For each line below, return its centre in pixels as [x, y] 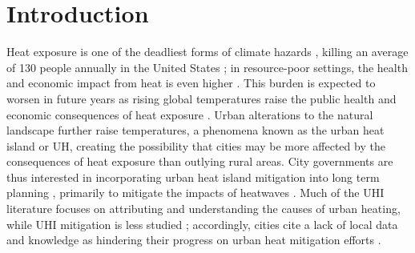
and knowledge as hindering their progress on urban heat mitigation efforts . [194, 240]
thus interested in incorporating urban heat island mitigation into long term [193, 177]
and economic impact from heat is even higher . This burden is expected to [191, 83]
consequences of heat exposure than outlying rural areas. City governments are [200, 161]
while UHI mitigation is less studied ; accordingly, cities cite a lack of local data [202, 224]
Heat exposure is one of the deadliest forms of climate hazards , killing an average [207, 52]
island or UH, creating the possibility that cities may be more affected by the [196, 145]
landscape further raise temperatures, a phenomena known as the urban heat [195, 130]
